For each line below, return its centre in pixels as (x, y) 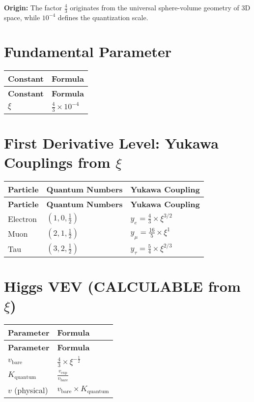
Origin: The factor (33, 7)
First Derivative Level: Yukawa (111, 143)
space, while (22, 17)
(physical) (31, 390)
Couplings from (57, 162)
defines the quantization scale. (103, 17)
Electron (22, 218)
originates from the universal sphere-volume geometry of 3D (160, 7)
